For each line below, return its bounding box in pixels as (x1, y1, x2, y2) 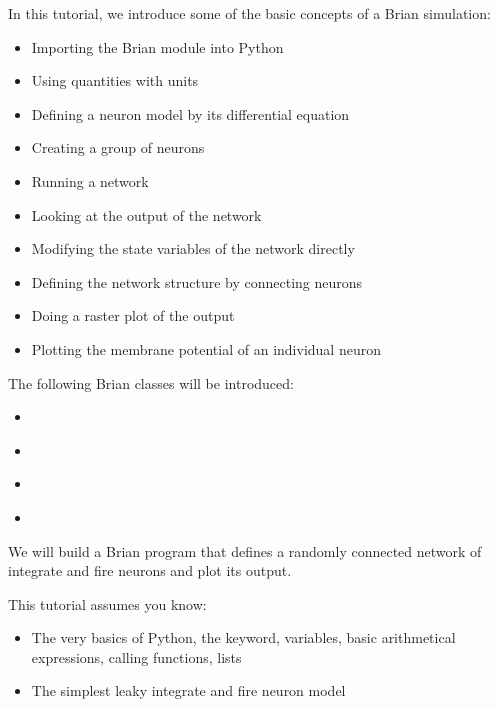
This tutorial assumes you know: (8, 593, 207, 614)
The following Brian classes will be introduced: (8, 372, 294, 393)
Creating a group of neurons (31, 137, 205, 158)
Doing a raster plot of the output (31, 305, 235, 326)
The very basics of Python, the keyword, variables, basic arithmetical (31, 627, 456, 648)
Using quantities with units (31, 70, 199, 91)
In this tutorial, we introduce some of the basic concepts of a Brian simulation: (8, 3, 491, 23)
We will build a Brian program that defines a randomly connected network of (8, 540, 482, 561)
